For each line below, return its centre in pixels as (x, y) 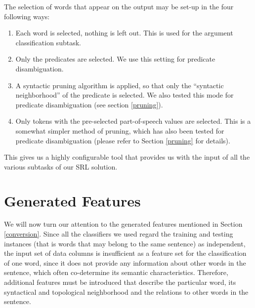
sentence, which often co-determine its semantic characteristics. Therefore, (116, 272)
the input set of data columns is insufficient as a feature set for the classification (125, 253)
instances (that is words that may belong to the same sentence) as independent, (125, 243)
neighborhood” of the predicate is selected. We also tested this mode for (125, 95)
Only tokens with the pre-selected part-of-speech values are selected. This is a (133, 121)
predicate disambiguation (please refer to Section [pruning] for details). (123, 140)
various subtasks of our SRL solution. (61, 166)
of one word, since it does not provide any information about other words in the (125, 262)
